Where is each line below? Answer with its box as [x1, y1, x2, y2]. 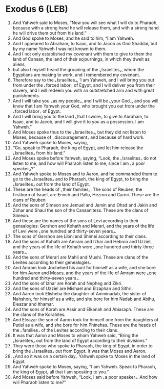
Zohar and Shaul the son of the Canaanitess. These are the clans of [12, 207, 148, 213]
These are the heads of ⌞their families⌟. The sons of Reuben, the [12, 186, 143, 192]
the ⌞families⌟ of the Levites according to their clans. [12, 327, 119, 333]
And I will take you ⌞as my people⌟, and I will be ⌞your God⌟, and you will [12, 98, 159, 104]
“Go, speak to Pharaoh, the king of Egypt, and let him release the [12, 145, 143, 151]
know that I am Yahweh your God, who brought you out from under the [12, 103, 155, 109]
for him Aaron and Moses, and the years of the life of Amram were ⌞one [12, 270, 157, 276]
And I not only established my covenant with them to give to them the [12, 51, 152, 57]
